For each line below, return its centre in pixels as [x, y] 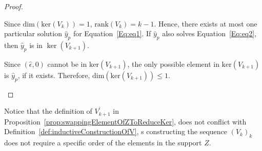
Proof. [14, 6]
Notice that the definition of [48, 111]
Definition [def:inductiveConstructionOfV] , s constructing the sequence [116, 131]
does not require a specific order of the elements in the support [103, 143]
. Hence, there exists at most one [206, 23]
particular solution [33, 33]
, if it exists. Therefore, [54, 75]
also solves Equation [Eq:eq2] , [209, 33]
